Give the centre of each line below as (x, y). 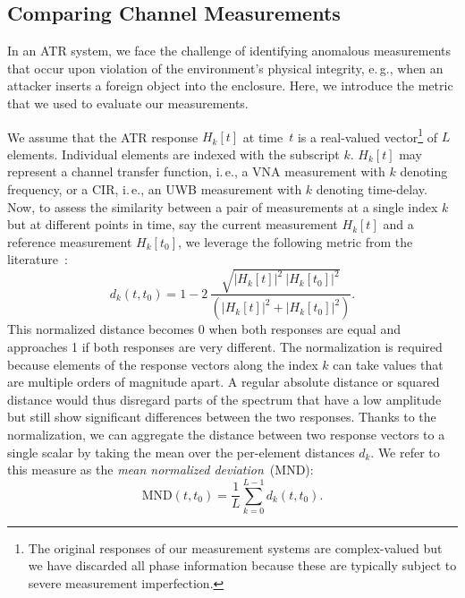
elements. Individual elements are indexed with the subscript (173, 154)
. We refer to (405, 452)
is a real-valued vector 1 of (367, 135)
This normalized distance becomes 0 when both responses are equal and (204, 329)
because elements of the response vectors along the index (163, 364)
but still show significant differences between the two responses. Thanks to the (222, 417)
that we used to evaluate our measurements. (128, 103)
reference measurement (70, 241)
